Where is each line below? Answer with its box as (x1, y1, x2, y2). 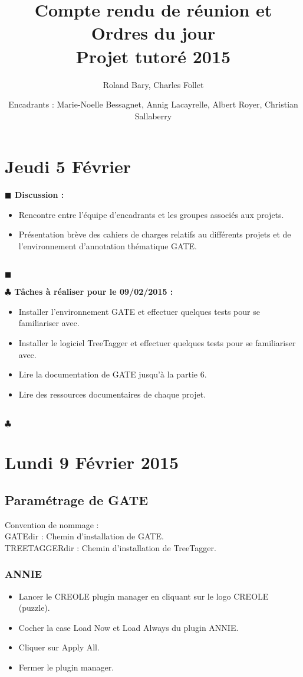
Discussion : (14, 188, 64, 201)
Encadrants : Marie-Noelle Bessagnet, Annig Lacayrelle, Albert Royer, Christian (8, 98, 298, 110)
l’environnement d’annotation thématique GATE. (18, 240, 197, 252)
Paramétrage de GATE (5, 490, 149, 509)
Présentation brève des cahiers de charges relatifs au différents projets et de (18, 228, 291, 240)
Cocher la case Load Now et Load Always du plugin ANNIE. (18, 621, 239, 633)
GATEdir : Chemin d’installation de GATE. (5, 530, 164, 542)
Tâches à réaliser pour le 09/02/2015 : (14, 285, 173, 298)
